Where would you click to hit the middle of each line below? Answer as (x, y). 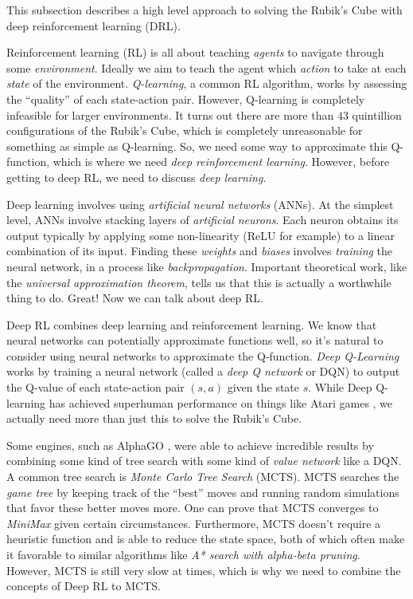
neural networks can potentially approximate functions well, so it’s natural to (195, 340)
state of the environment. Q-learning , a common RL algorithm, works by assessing (207, 83)
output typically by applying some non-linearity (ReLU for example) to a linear (201, 235)
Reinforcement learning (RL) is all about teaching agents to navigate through (195, 52)
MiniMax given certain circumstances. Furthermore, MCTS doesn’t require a (194, 523)
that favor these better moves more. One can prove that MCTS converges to (193, 508)
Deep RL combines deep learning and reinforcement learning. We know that (192, 324)
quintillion (377, 114)
